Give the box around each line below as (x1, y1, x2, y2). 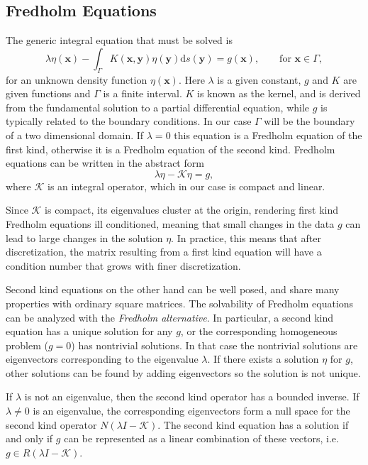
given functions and (6, 86, 91, 101)
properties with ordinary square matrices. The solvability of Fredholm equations (6, 295, 354, 310)
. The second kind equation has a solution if (157, 417, 349, 432)
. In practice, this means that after (171, 230, 321, 245)
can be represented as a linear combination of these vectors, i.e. (64, 431, 339, 446)
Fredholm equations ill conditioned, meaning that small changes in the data (6, 216, 335, 231)
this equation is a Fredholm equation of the (174, 127, 362, 142)
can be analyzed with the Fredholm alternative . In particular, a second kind (6, 310, 334, 324)
